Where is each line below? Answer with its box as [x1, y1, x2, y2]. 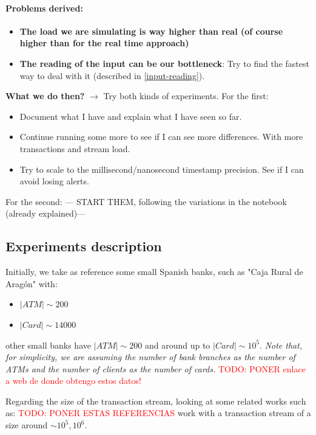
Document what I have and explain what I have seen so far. [19, 110, 242, 122]
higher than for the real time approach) [19, 37, 189, 49]
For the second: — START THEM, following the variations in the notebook [5, 195, 287, 207]
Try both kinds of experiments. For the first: [103, 89, 269, 102]
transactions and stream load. [19, 142, 130, 155]
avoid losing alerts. [19, 175, 89, 187]
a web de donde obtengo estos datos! [5, 374, 141, 387]
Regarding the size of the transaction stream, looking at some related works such [5, 394, 306, 407]
